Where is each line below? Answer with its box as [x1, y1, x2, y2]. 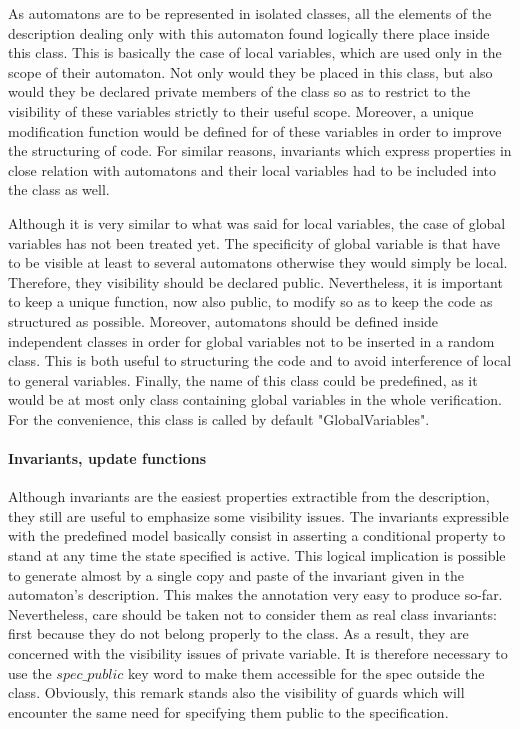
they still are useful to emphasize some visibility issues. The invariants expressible [8, 505, 509, 526]
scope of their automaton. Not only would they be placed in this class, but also [8, 61, 493, 82]
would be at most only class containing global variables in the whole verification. [8, 389, 502, 410]
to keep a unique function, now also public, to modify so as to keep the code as [8, 291, 493, 312]
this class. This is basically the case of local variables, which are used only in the [8, 42, 502, 63]
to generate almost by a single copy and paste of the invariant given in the [8, 564, 465, 585]
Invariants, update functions [8, 448, 207, 469]
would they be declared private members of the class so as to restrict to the [8, 81, 471, 102]
